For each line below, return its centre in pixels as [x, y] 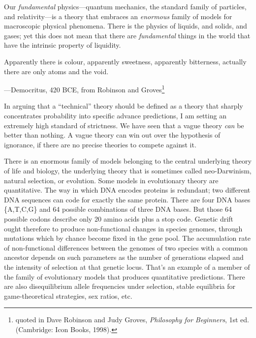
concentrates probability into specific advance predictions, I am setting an [115, 115]
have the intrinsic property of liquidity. [63, 45]
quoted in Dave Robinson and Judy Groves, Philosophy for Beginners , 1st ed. [132, 320]
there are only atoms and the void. [56, 71]
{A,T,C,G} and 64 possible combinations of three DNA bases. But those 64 [118, 209]
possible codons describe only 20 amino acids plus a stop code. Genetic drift [119, 218]
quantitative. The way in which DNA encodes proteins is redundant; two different [127, 190]
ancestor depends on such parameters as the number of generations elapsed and [124, 257]
